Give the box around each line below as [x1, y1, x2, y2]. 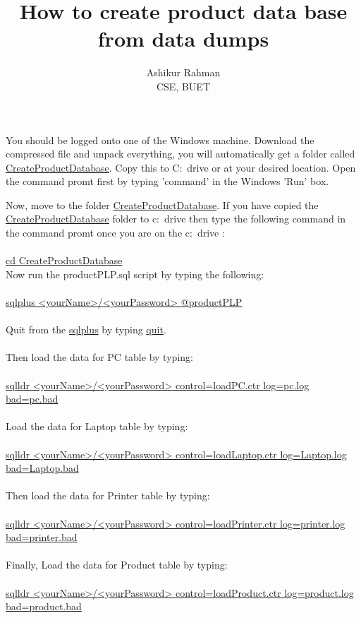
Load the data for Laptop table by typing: [6, 419, 188, 434]
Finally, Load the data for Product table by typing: [6, 557, 228, 572]
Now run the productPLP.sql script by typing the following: [6, 266, 264, 281]
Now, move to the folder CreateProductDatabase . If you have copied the [6, 197, 319, 212]
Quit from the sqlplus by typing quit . [6, 322, 166, 337]
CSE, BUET [156, 78, 211, 93]
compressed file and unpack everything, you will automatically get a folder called [6, 146, 355, 161]
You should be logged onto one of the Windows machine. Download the [6, 132, 314, 147]
